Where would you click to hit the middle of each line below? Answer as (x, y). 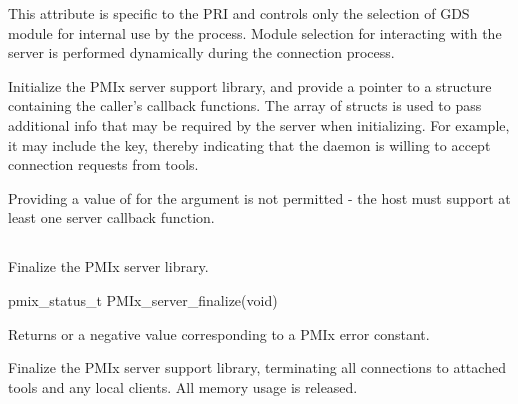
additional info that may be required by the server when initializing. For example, (259, 124)
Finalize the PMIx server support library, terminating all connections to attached (257, 367)
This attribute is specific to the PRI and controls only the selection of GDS (239, 13)
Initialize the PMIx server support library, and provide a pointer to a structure (250, 85)
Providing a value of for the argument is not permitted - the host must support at (259, 197)
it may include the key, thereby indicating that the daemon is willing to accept (249, 144)
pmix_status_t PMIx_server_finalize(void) (143, 299)
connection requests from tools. (103, 164)
